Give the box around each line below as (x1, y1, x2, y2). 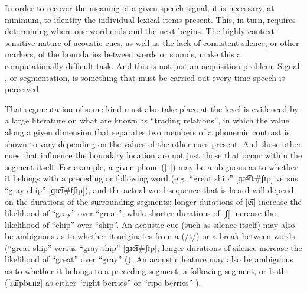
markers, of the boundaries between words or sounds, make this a (5, 48, 241, 60)
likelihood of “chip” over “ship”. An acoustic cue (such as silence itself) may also (5, 218, 295, 230)
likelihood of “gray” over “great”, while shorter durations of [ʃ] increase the (5, 207, 276, 219)
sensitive (5, 36, 35, 48)
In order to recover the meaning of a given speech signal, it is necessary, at (5, 2, 275, 14)
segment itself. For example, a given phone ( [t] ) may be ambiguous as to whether (5, 160, 298, 172)
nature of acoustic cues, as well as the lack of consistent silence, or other (38, 36, 299, 48)
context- (247, 25, 277, 37)
